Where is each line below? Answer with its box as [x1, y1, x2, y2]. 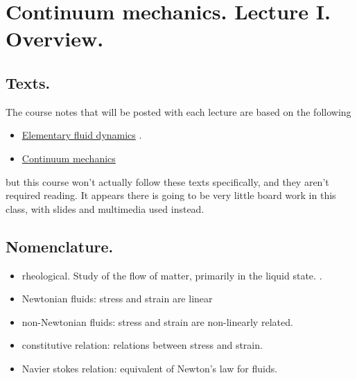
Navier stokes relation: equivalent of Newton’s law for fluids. [21, 361, 278, 375]
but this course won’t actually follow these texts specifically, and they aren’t [6, 174, 329, 189]
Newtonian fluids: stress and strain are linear [21, 291, 213, 306]
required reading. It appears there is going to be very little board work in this [6, 188, 336, 202]
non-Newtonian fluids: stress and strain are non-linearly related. [21, 314, 293, 329]
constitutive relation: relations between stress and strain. [21, 338, 263, 352]
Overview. [6, 24, 104, 53]
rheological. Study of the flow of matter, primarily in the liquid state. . [21, 268, 322, 282]
